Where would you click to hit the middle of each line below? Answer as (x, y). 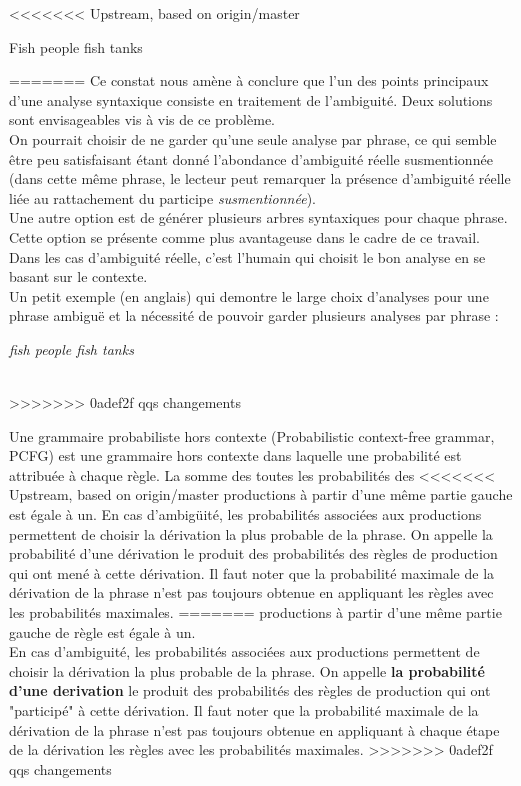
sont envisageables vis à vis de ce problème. (142, 119)
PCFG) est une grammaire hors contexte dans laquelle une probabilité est (235, 455)
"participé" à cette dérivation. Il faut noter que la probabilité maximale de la (244, 710)
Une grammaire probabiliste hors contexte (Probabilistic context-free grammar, (252, 435)
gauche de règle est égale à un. (102, 631)
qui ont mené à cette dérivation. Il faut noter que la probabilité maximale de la (252, 572)
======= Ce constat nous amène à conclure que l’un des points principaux (249, 80)
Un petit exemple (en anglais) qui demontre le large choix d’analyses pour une (249, 295)
